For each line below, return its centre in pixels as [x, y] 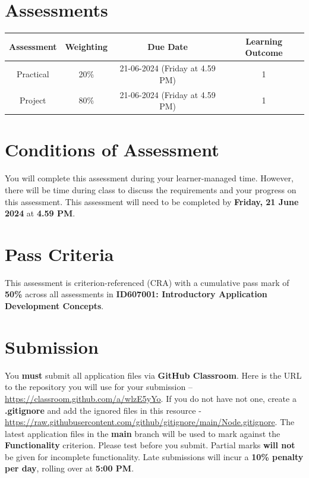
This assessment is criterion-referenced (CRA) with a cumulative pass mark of [147, 282]
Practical [33, 73]
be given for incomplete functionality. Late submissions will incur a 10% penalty [154, 456]
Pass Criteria [59, 254]
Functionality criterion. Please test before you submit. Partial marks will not [150, 445]
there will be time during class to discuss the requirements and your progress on [151, 189]
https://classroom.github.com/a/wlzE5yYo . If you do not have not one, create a [151, 398]
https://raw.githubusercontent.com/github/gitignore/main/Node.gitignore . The [150, 422]
